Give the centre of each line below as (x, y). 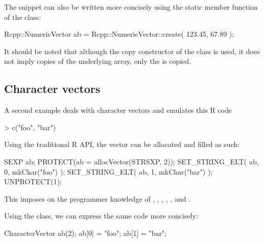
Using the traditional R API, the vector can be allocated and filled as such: (122, 144)
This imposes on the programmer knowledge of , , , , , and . (98, 198)
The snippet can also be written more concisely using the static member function (131, 7)
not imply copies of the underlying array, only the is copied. (98, 61)
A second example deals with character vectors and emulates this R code (118, 110)
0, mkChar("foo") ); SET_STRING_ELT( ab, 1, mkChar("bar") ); (109, 171)
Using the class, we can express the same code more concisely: (101, 216)
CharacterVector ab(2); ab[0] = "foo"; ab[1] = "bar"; (86, 233)
